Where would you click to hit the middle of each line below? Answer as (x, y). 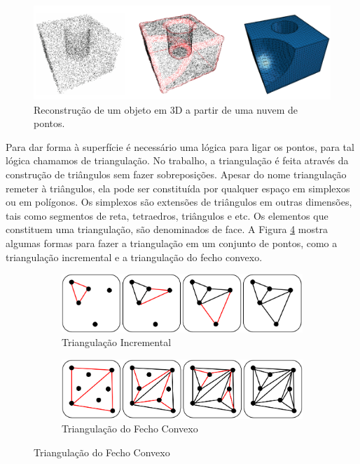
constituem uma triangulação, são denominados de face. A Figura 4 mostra (167, 229)
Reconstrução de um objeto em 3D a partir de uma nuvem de (166, 109)
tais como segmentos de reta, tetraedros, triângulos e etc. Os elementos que (167, 215)
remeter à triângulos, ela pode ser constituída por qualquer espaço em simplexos (178, 188)
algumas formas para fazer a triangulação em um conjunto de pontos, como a (172, 243)
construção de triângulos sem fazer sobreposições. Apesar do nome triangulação (176, 174)
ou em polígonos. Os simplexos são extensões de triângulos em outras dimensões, (179, 202)
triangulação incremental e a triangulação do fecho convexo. (134, 257)
